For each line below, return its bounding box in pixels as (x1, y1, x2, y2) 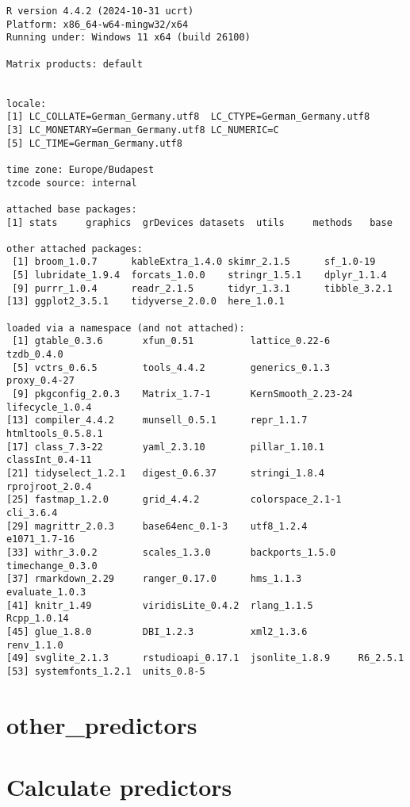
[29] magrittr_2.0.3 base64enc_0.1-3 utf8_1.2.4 (6, 520, 308, 532)
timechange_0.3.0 (6, 560, 98, 572)
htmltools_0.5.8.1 (6, 428, 103, 439)
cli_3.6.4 (6, 507, 58, 518)
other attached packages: (6, 243, 143, 254)
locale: (6, 98, 47, 109)
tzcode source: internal (6, 177, 137, 189)
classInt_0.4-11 (6, 454, 92, 466)
